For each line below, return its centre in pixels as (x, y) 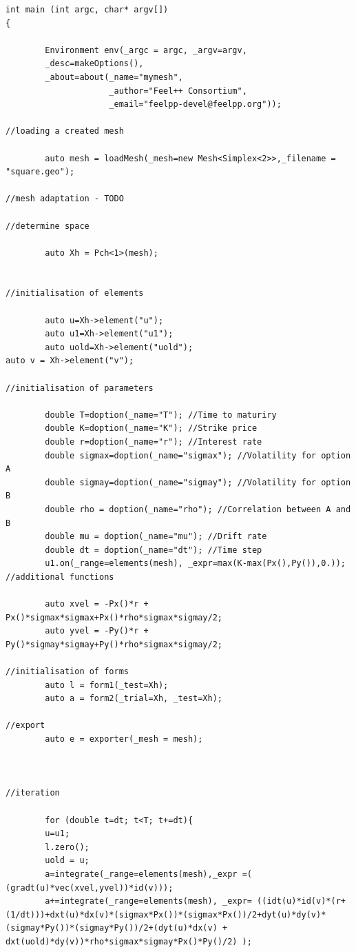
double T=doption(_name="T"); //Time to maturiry (161, 415)
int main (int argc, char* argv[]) (87, 10)
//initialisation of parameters (80, 388)
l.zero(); (67, 847)
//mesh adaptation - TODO (65, 199)
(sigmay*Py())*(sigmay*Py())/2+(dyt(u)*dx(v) (112, 928)
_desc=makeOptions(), (94, 64)
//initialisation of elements (75, 293)
